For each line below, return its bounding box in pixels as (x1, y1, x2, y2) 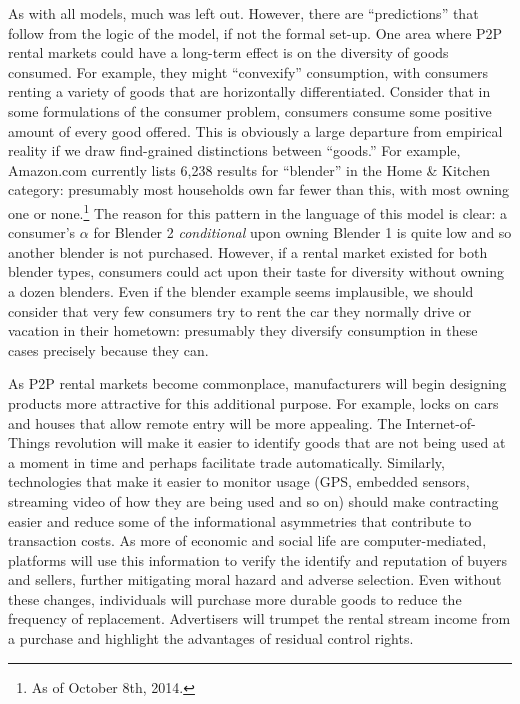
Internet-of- (406, 412, 476, 433)
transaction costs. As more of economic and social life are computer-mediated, (8, 530, 487, 551)
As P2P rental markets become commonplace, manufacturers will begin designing (8, 373, 507, 394)
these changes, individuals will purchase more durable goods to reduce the (8, 588, 462, 609)
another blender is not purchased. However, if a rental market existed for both (8, 241, 488, 262)
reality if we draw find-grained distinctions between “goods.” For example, (8, 140, 461, 161)
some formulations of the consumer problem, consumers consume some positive (8, 100, 492, 121)
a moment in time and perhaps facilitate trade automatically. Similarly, (8, 451, 445, 472)
